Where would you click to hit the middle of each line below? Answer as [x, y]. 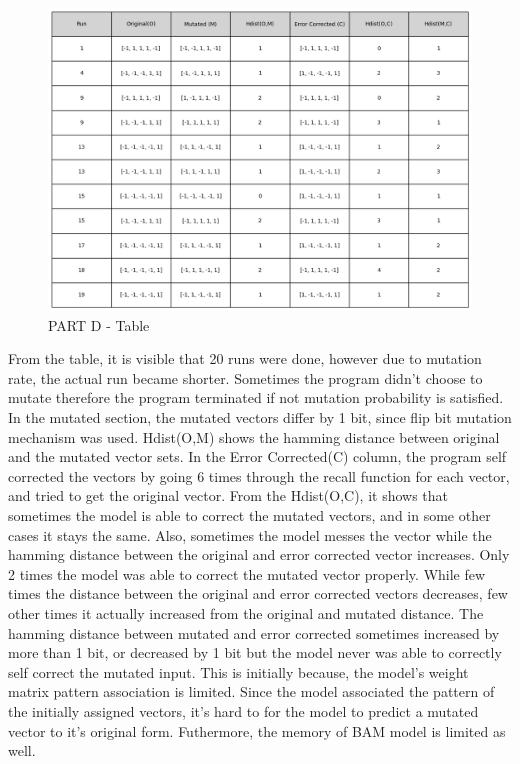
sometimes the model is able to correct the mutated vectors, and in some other [249, 515]
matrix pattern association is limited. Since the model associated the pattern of [251, 691]
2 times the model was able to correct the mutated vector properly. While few [247, 573]
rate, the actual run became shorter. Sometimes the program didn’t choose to [245, 377]
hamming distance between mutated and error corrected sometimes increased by [254, 632]
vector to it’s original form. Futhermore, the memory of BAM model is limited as [257, 730]
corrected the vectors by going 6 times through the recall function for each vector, [259, 475]
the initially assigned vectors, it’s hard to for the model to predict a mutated [243, 710]
